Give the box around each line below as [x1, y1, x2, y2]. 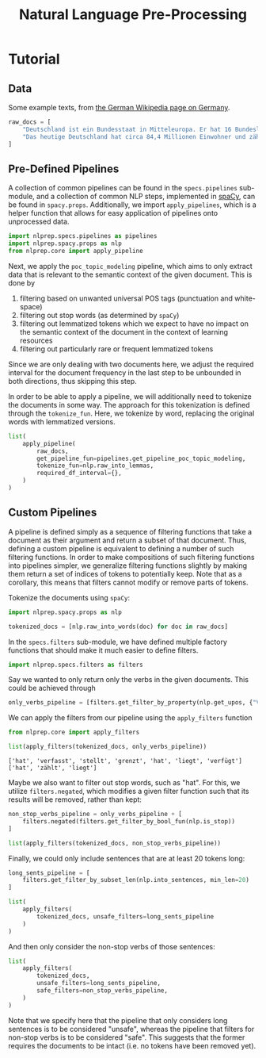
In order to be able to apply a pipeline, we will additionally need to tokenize [8, 391, 252, 401]
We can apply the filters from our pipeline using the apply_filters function [8, 713, 253, 723]
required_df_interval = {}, [36, 470, 123, 477]
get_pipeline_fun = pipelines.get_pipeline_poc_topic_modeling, [36, 454, 246, 462]
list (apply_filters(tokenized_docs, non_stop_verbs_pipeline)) [8, 839, 222, 847]
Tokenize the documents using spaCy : [8, 592, 131, 602]
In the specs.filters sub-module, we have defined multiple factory [8, 637, 228, 646]
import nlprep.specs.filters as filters [8, 661, 144, 669]
